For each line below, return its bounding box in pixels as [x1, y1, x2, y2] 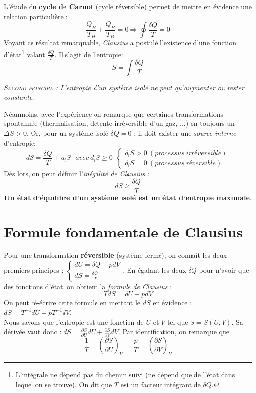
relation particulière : [4, 11, 68, 21]
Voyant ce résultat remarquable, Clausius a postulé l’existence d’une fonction [4, 38, 236, 48]
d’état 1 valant [4, 48, 45, 59]
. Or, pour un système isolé [26, 127, 108, 138]
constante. [4, 92, 34, 102]
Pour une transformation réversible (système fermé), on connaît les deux [4, 250, 227, 260]
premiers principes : [4, 265, 64, 275]
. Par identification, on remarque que [118, 326, 229, 337]
